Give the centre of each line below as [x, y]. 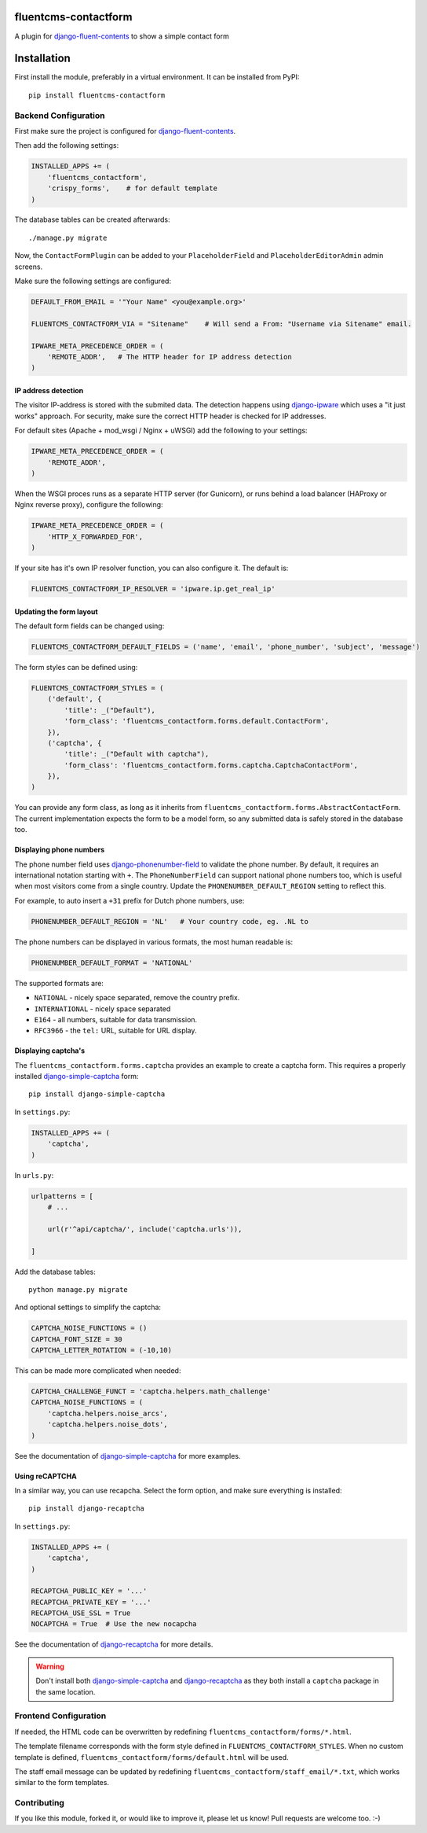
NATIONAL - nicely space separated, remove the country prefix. [137, 998]
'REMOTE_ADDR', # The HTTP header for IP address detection [170, 357]
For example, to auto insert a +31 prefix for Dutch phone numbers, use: [130, 900]
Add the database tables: [55, 1272]
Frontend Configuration [60, 1716]
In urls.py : [34, 1175]
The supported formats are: [59, 983]
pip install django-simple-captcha [97, 1094]
